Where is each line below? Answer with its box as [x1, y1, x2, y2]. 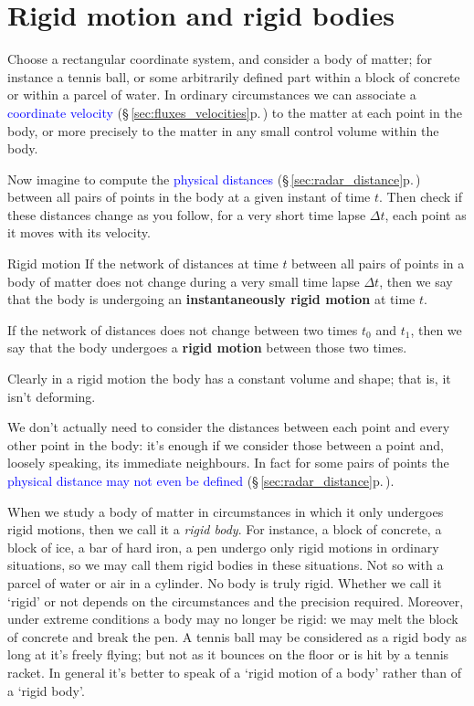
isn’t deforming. [7, 386, 96, 406]
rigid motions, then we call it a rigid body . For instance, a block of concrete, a [7, 520, 442, 539]
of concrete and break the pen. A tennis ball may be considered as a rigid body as [7, 627, 467, 646]
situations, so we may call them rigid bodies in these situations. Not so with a [7, 555, 444, 574]
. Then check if [379, 187, 463, 206]
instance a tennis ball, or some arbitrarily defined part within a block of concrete [7, 67, 460, 86]
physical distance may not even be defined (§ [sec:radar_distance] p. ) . [7, 471, 395, 490]
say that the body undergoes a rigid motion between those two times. [7, 338, 407, 357]
